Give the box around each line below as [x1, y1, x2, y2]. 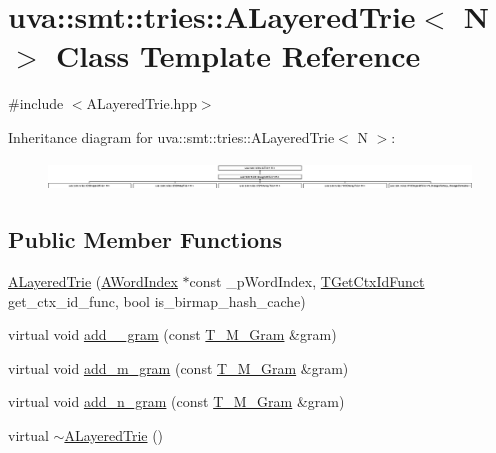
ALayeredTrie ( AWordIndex [8, 271, 178, 292]
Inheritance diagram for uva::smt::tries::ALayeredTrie [8, 126, 335, 147]
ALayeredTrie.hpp [86, 93, 197, 114]
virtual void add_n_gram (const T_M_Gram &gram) [8, 391, 345, 412]
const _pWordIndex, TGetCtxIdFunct [189, 271, 425, 292]
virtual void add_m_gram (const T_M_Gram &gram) [8, 357, 349, 378]
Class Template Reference [56, 35, 421, 76]
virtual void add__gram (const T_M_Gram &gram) [8, 324, 337, 345]
